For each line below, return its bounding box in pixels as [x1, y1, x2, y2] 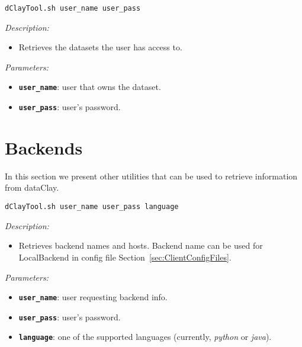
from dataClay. [5, 181, 59, 194]
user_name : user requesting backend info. [18, 291, 168, 303]
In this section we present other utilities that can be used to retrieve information [5, 169, 298, 182]
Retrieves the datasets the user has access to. [18, 41, 182, 53]
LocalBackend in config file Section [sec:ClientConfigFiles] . [18, 250, 232, 263]
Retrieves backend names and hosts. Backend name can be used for [18, 239, 263, 252]
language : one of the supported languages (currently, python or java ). [18, 330, 272, 343]
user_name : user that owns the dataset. [18, 81, 161, 93]
